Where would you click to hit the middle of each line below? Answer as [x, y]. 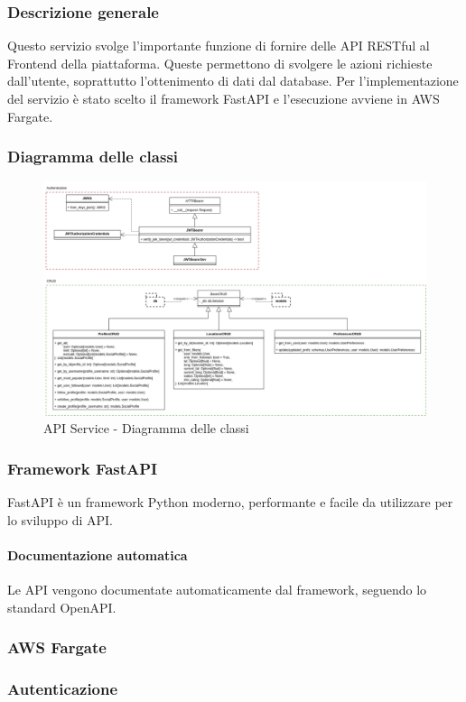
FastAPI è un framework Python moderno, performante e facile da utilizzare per [230, 502]
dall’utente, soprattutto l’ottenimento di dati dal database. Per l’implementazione [233, 81]
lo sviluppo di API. [60, 519]
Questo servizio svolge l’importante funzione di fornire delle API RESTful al [219, 46]
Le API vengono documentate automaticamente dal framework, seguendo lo [217, 589]
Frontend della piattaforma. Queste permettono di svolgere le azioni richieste [220, 63]
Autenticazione [63, 688]
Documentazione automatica [98, 554]
